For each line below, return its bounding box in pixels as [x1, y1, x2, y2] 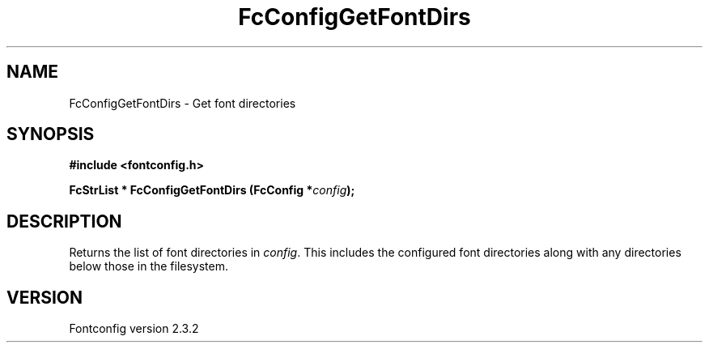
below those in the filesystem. [69, 259, 229, 274]
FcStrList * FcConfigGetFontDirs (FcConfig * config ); [69, 183, 355, 198]
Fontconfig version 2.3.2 [69, 321, 199, 336]
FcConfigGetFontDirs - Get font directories [69, 96, 296, 110]
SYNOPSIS [6, 124, 95, 145]
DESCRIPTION [6, 211, 122, 232]
